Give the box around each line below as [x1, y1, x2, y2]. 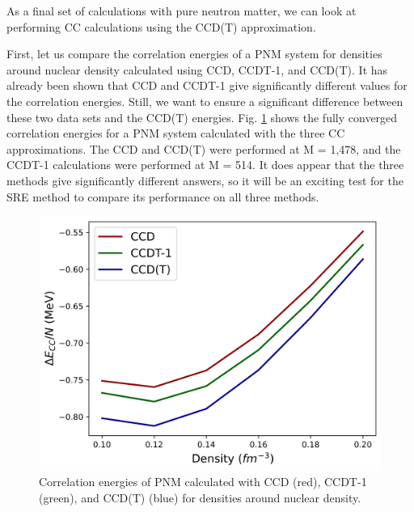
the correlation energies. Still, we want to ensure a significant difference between [6, 92, 403, 109]
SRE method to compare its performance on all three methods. [6, 188, 319, 205]
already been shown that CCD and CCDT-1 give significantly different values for [6, 77, 408, 94]
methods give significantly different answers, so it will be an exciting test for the [6, 171, 403, 188]
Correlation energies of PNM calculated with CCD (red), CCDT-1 [39, 473, 367, 490]
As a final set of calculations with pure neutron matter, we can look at [6, 2, 357, 19]
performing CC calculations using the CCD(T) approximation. [6, 18, 316, 35]
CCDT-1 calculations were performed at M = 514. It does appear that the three [6, 156, 404, 173]
